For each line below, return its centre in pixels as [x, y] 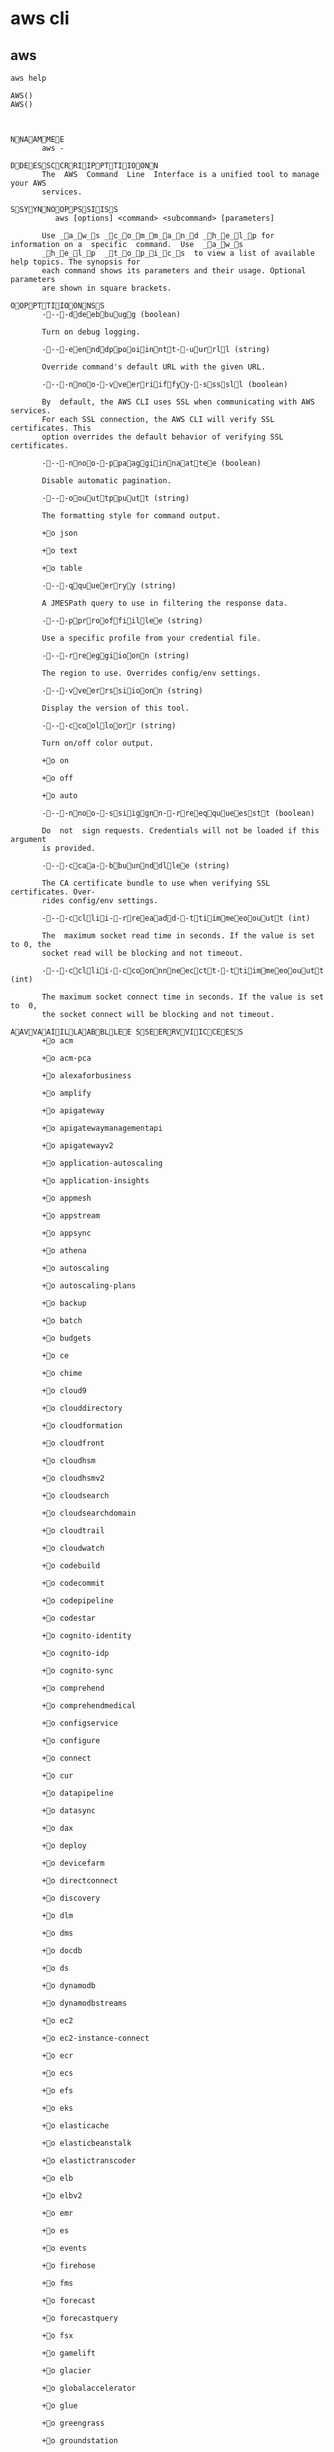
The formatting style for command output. [131, 516]
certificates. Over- [53, 892]
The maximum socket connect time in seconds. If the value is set [183, 997]
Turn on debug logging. [91, 332]
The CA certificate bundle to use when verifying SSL [156, 883]
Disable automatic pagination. [106, 481]
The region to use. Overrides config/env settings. [151, 673]
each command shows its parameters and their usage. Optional [174, 271]
